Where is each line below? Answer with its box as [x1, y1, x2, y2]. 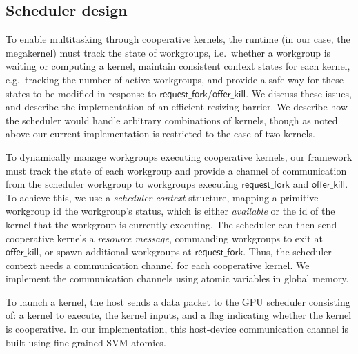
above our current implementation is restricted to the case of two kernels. [6, 126, 315, 141]
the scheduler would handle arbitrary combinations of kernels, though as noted [6, 112, 338, 127]
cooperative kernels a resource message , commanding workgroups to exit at [6, 230, 323, 245]
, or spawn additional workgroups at [39, 244, 192, 259]
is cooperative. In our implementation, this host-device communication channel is [6, 322, 348, 336]
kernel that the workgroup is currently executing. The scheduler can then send [6, 217, 337, 231]
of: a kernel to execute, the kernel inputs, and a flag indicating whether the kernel [6, 308, 352, 322]
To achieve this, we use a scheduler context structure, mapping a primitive [6, 190, 319, 204]
